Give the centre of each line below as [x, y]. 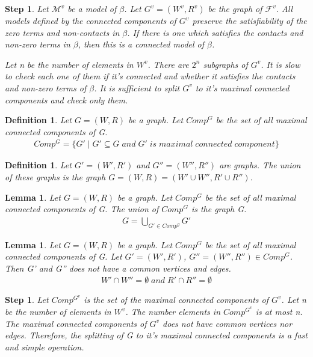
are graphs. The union [260, 165]
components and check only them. [67, 99]
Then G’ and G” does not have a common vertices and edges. [118, 268]
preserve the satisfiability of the [249, 20]
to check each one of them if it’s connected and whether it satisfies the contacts [150, 76]
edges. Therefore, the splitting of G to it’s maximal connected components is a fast [156, 335]
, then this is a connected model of [141, 44]
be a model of [92, 8]
